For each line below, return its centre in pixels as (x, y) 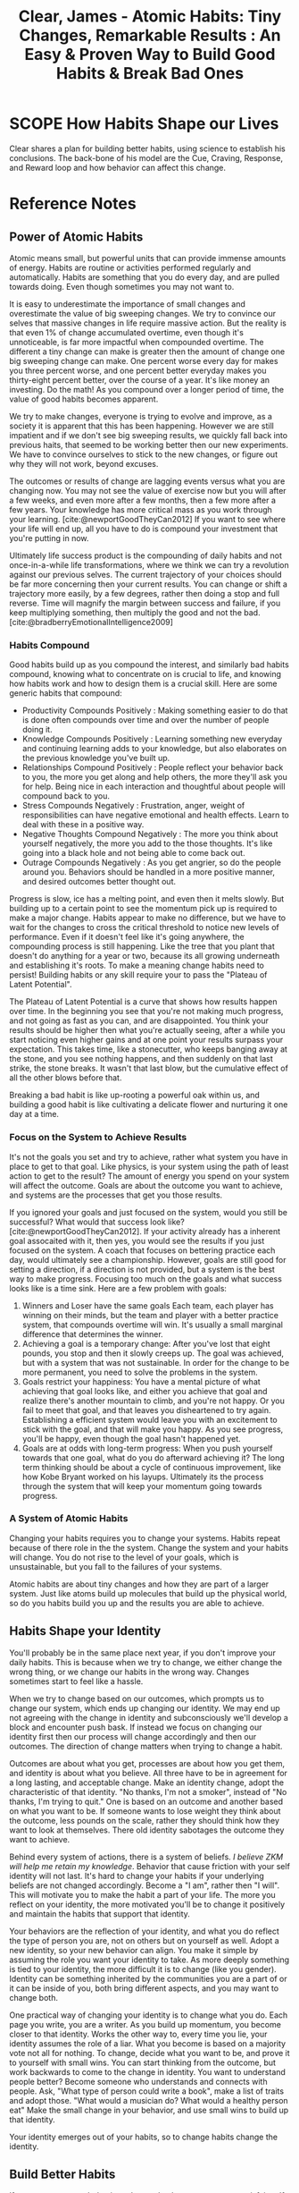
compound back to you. (66, 796)
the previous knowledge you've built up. (96, 758)
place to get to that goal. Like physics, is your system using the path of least (149, 1166)
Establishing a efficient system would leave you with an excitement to (150, 1419)
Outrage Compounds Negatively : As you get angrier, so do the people (151, 863)
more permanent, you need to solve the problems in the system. (140, 1372)
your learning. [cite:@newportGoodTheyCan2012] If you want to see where (147, 519)
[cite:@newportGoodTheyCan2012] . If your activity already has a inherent (145, 1231)
